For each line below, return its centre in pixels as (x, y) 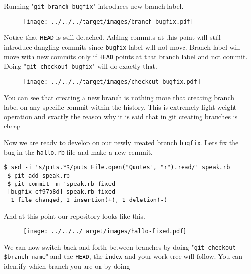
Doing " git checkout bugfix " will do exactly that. (81, 66)
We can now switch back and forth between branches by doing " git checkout (120, 247)
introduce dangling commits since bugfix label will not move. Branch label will (122, 46)
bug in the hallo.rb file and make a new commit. (78, 152)
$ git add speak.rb (39, 175)
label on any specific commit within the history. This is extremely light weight (120, 107)
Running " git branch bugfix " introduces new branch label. (94, 6)
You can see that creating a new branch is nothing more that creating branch (119, 97)
